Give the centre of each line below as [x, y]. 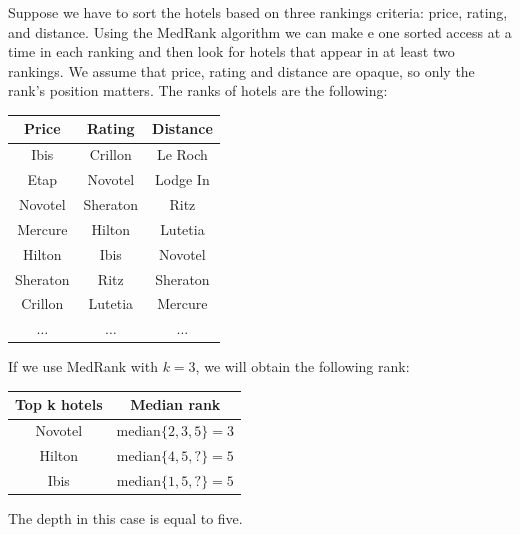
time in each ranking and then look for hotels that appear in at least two [231, 51]
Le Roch [182, 154]
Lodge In [182, 179]
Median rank [175, 404]
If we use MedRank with [83, 366]
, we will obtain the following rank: [302, 366]
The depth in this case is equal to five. [125, 518]
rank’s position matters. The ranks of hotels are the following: [198, 90]
